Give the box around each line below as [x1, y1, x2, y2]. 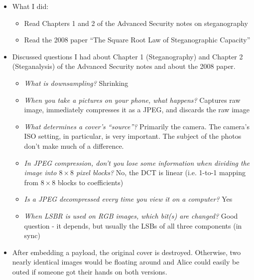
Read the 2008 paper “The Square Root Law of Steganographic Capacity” [24, 34, 251, 45]
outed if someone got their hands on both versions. [12, 266, 167, 277]
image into [24, 167, 57, 178]
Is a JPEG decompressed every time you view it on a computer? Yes [24, 194, 233, 204]
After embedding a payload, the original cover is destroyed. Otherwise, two [12, 247, 241, 257]
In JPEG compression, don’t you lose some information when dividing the [24, 157, 250, 168]
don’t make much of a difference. [24, 140, 124, 151]
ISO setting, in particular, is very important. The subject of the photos [24, 131, 242, 141]
